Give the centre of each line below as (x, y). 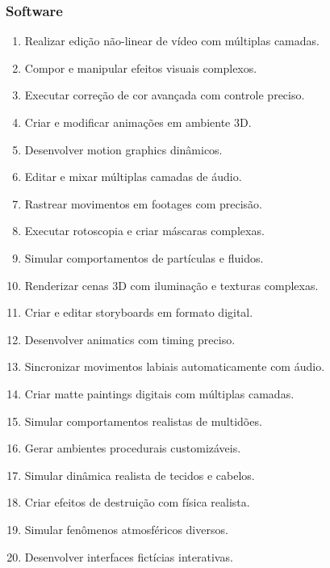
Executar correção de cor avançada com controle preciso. (165, 95)
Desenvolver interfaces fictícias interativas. (129, 556)
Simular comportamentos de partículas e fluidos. (144, 257)
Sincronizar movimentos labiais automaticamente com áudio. (175, 366)
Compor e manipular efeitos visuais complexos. (141, 67)
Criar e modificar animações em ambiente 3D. (138, 122)
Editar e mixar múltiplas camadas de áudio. (133, 177)
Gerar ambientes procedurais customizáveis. (133, 448)
